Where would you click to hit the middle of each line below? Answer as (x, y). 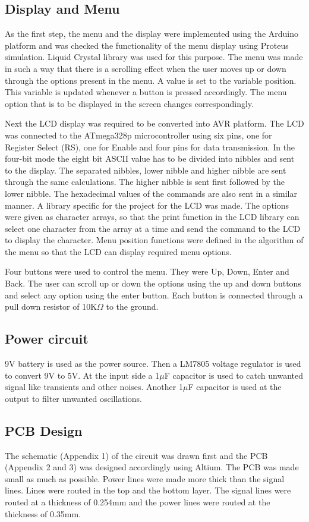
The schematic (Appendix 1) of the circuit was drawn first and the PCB (136, 455)
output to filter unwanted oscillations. (73, 398)
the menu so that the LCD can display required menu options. (118, 251)
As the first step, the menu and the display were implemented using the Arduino (152, 34)
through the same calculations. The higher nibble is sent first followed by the (145, 182)
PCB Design (44, 430)
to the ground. (132, 306)
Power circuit (47, 339)
